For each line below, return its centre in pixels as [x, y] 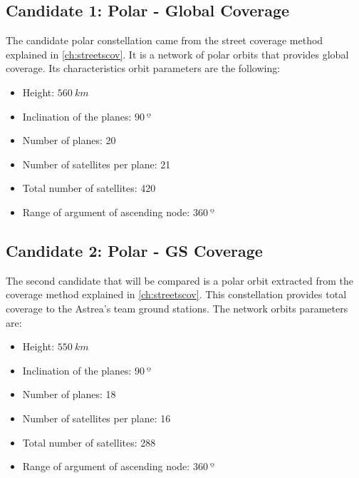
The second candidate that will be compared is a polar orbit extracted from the [180, 280]
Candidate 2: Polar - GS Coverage [134, 250]
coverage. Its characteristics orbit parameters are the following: [143, 68]
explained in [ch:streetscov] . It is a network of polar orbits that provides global [177, 54]
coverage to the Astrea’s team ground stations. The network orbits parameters [177, 308]
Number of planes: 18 [69, 394]
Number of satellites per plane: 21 [97, 164]
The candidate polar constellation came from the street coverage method [165, 40]
